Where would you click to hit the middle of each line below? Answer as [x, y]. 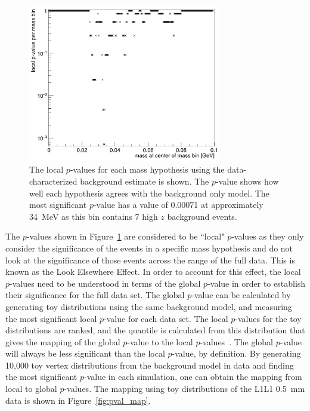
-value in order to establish [257, 283]
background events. [202, 216]
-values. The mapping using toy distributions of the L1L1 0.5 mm [185, 389]
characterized [53, 181]
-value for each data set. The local [166, 318]
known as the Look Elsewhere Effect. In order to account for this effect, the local [153, 272]
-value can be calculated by [241, 295]
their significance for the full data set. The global [95, 295]
